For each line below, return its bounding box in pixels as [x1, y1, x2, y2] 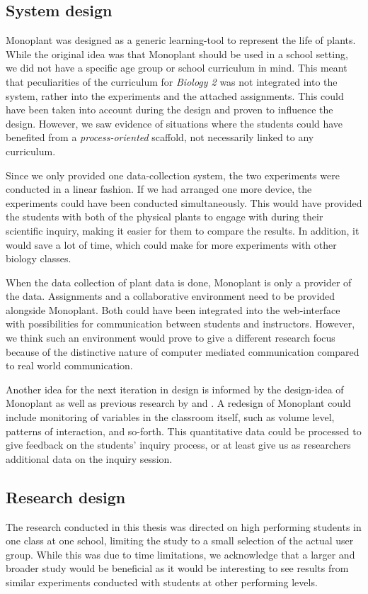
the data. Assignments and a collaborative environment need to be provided [6, 288, 335, 303]
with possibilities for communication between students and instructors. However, [6, 316, 355, 331]
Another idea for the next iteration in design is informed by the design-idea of [6, 381, 344, 396]
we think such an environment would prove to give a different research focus [6, 330, 335, 345]
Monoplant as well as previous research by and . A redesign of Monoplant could [6, 396, 351, 410]
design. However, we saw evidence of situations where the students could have [6, 116, 343, 130]
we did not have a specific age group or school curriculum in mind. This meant [6, 60, 347, 75]
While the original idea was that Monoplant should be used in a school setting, [6, 46, 348, 61]
